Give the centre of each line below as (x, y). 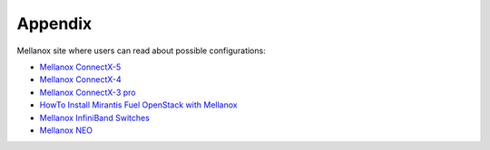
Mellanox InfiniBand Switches (94, 117)
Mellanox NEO (66, 130)
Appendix (54, 23)
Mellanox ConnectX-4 (80, 80)
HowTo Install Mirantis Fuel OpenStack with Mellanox (138, 105)
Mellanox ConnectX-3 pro (88, 92)
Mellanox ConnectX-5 (80, 67)
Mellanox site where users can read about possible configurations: (142, 51)
